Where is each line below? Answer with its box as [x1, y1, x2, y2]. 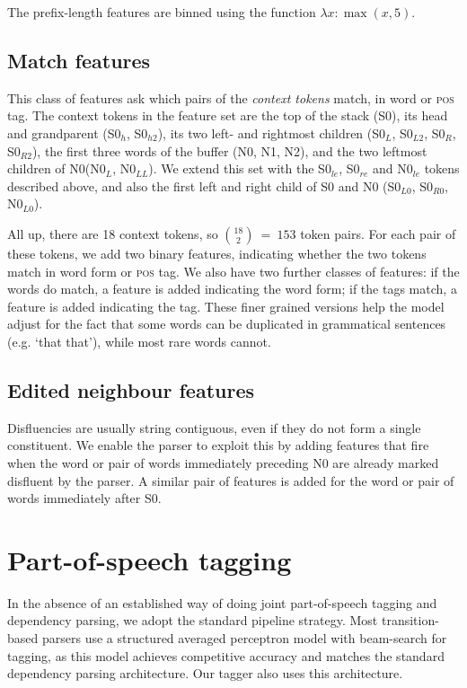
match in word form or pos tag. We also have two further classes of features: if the [7, 261, 460, 280]
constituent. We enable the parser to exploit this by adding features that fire [7, 436, 429, 454]
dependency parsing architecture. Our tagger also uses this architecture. [7, 664, 403, 683]
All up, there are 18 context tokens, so [7, 224, 218, 243]
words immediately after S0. [7, 489, 162, 507]
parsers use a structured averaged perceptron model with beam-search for [41, 629, 447, 647]
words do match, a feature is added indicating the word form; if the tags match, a [7, 279, 457, 298]
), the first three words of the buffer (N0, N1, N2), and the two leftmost [31, 141, 427, 160]
